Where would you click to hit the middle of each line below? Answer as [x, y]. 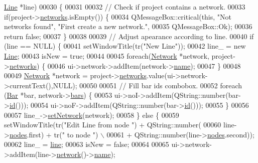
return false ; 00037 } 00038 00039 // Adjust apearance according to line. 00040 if [129, 36]
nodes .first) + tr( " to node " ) [54, 134]
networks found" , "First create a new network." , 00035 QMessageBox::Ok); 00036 [128, 26]
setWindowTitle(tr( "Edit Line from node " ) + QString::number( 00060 [113, 125]
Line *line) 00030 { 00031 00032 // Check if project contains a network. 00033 [125, 7]
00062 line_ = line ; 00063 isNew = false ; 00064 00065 [87, 144]
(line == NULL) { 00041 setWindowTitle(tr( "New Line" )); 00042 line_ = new [125, 46]
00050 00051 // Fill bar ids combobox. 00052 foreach [161, 85]
